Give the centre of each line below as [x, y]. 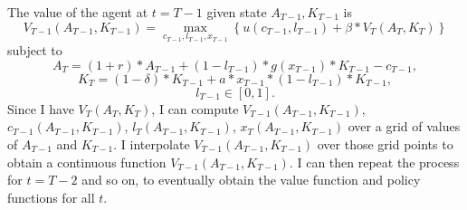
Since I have [41, 108]
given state [237, 12]
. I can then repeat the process [374, 162]
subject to [35, 50]
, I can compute [195, 108]
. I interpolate [152, 144]
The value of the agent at [78, 12]
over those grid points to [385, 144]
